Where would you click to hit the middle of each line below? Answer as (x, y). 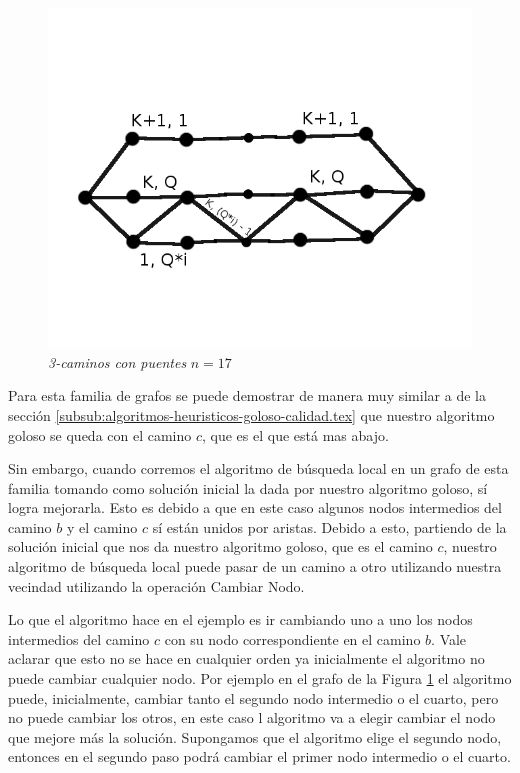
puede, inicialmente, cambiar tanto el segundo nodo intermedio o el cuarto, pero (253, 697)
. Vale (449, 638)
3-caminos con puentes (117, 361)
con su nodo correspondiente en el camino (292, 638)
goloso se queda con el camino (100, 434)
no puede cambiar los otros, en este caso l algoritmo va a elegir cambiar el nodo (252, 717)
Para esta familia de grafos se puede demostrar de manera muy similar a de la (247, 395)
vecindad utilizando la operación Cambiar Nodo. (156, 585)
